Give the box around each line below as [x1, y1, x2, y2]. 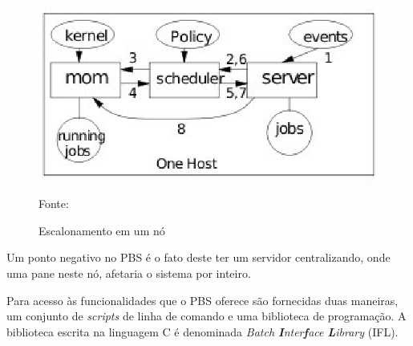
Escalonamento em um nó [38, 222, 165, 238]
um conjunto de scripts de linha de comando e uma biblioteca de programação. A [6, 307, 407, 324]
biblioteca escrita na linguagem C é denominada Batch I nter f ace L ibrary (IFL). [6, 323, 399, 340]
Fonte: [38, 195, 69, 212]
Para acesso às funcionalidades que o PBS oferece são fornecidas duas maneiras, [6, 291, 399, 308]
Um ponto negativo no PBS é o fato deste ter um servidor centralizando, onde [6, 249, 391, 266]
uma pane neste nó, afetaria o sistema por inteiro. [6, 265, 251, 282]
